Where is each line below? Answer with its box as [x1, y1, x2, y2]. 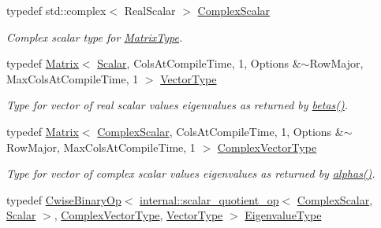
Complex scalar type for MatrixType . [6, 28, 183, 45]
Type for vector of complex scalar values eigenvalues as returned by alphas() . [6, 165, 375, 182]
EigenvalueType [245, 207, 322, 223]
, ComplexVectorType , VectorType [54, 207, 223, 223]
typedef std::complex [6, 2, 106, 18]
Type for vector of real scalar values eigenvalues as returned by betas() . [6, 97, 349, 113]
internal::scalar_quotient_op [140, 191, 279, 208]
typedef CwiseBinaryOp [6, 191, 121, 208]
